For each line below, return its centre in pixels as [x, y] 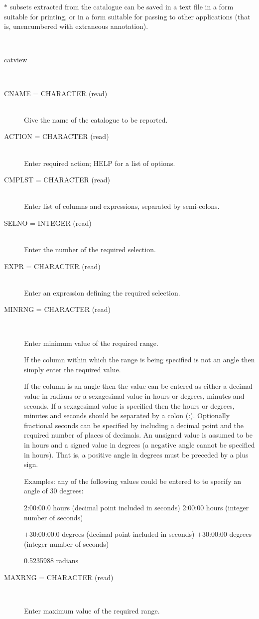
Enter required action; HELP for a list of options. [100, 163]
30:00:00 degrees [227, 534]
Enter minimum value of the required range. [91, 343]
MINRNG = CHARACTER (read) [58, 309]
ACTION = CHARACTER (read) [57, 136]
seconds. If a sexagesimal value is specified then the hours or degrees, [129, 405]
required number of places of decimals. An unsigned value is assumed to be [138, 435]
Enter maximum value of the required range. [92, 611]
